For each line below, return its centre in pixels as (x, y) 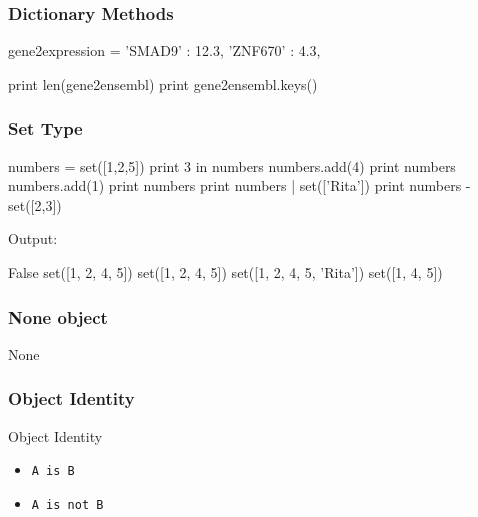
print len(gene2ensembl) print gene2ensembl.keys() (163, 83)
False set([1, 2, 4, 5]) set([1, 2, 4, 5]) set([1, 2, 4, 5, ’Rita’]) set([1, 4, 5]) (225, 272)
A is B (53, 471)
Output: (33, 238)
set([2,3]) (35, 204)
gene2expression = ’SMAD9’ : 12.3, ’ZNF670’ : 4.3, (164, 50)
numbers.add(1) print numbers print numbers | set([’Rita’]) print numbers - (239, 185)
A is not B (67, 504)
